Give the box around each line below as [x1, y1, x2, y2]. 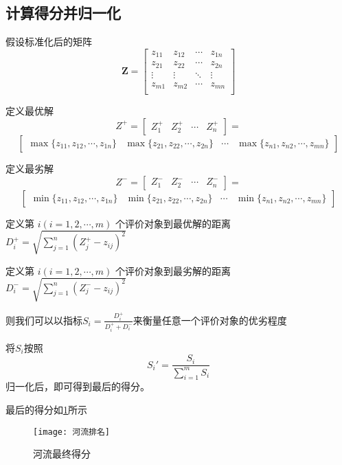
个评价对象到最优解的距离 [115, 216, 231, 230]
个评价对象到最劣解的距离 [115, 263, 231, 277]
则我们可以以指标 [5, 313, 82, 327]
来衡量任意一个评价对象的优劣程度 [133, 313, 287, 327]
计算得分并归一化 [5, 2, 121, 23]
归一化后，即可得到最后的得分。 [5, 379, 150, 394]
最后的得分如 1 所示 [5, 402, 87, 416]
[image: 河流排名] [33, 427, 110, 437]
